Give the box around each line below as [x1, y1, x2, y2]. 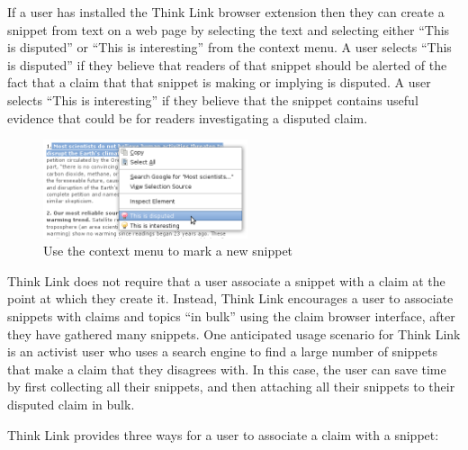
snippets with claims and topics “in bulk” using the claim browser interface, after [7, 306, 455, 325]
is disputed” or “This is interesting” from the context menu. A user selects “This [7, 38, 452, 57]
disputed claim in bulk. [7, 394, 135, 413]
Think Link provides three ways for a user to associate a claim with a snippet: [7, 425, 439, 444]
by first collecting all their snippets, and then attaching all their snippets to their [7, 377, 455, 396]
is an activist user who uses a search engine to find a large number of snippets [7, 342, 437, 361]
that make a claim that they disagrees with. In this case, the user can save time [7, 359, 446, 378]
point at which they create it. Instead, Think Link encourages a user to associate [7, 289, 454, 308]
